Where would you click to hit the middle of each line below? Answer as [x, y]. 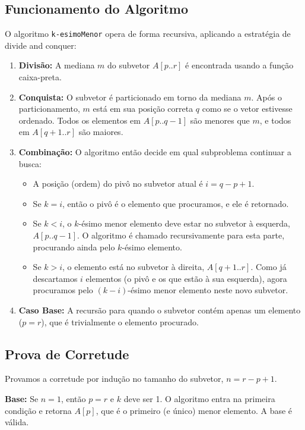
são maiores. [101, 132]
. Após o [266, 97]
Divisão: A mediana [57, 65]
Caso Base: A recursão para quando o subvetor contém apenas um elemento [160, 310]
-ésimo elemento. [152, 247]
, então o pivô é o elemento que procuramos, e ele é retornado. [176, 203]
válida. [17, 422]
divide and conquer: [41, 45]
